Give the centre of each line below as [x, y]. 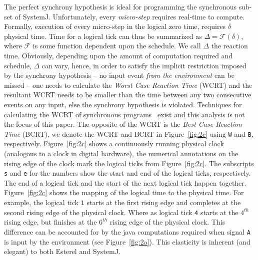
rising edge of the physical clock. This [167, 222]
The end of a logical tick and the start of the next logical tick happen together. [125, 182]
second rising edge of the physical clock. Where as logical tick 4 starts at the [121, 212]
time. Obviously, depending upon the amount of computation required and [118, 55]
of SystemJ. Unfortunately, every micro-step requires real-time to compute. [130, 16]
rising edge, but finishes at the [50, 222]
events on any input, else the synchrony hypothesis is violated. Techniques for [123, 104]
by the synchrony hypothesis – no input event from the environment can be [119, 75]
